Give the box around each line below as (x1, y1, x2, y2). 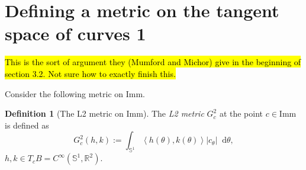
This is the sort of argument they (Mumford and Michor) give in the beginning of (5, 56, 301, 68)
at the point (219, 107, 263, 120)
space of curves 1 (5, 21, 146, 46)
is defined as (5, 118, 49, 131)
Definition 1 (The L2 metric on (5, 107, 124, 120)
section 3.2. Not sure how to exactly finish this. (5, 67, 176, 79)
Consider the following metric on (5, 87, 124, 100)
